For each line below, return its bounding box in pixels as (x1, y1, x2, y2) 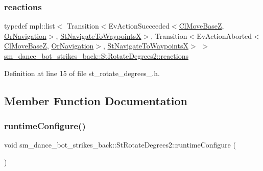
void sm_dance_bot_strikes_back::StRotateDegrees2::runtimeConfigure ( (4, 139, 236, 150)
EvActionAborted (197, 30, 252, 41)
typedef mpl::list (4, 20, 55, 31)
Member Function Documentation (4, 92, 188, 108)
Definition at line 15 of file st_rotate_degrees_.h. (4, 67, 160, 78)
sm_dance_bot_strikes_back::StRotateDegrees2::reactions (4, 51, 188, 61)
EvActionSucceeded (108, 20, 170, 31)
